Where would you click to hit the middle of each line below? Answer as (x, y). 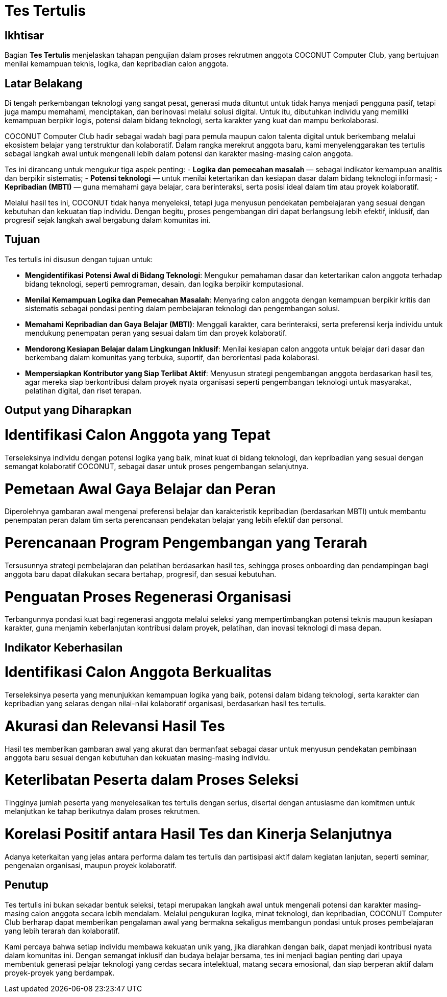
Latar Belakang (44, 83)
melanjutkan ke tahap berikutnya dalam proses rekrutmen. (102, 811)
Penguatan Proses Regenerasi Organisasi (148, 597)
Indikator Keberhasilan (64, 647)
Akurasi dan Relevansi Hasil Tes (115, 726)
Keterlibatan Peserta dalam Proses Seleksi (152, 780)
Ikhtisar (24, 35)
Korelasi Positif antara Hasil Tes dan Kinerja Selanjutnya (198, 834)
